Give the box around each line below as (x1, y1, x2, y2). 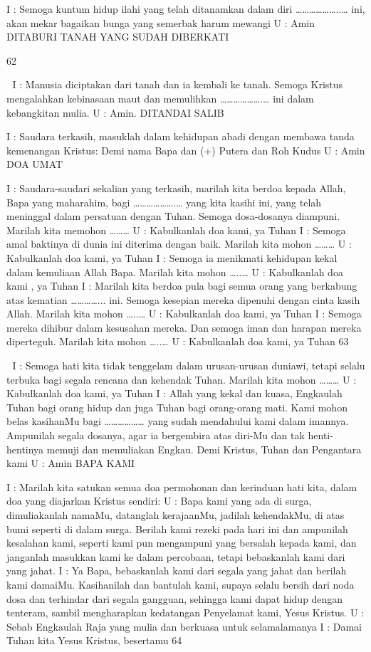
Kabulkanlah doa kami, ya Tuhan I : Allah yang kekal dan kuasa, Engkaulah (6, 386, 343, 401)
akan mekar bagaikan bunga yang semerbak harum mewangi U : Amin (6, 15, 315, 30)
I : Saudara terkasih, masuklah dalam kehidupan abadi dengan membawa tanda (6, 129, 355, 144)
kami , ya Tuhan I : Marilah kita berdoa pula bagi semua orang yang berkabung (6, 278, 357, 293)
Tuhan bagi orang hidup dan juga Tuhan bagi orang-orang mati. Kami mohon (6, 399, 348, 414)
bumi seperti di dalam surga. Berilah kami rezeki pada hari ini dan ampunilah (6, 521, 348, 536)
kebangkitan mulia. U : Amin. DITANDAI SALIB (6, 105, 224, 120)
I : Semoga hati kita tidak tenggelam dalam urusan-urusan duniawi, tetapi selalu (12, 358, 365, 373)
